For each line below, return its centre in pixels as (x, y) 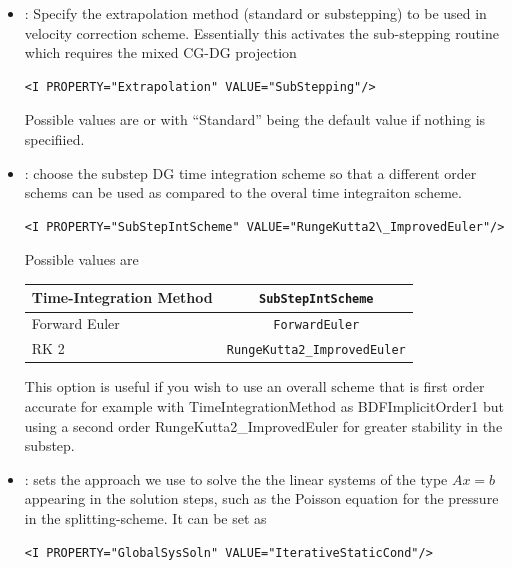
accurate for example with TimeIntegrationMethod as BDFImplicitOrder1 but (264, 406)
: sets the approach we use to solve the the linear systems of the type (236, 478)
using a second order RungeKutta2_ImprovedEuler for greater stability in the (263, 425)
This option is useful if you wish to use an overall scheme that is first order (254, 386)
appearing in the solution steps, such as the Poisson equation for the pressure (261, 498)
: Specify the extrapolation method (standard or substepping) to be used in (255, 13)
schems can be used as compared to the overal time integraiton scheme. (243, 192)
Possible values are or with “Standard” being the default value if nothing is (255, 119)
